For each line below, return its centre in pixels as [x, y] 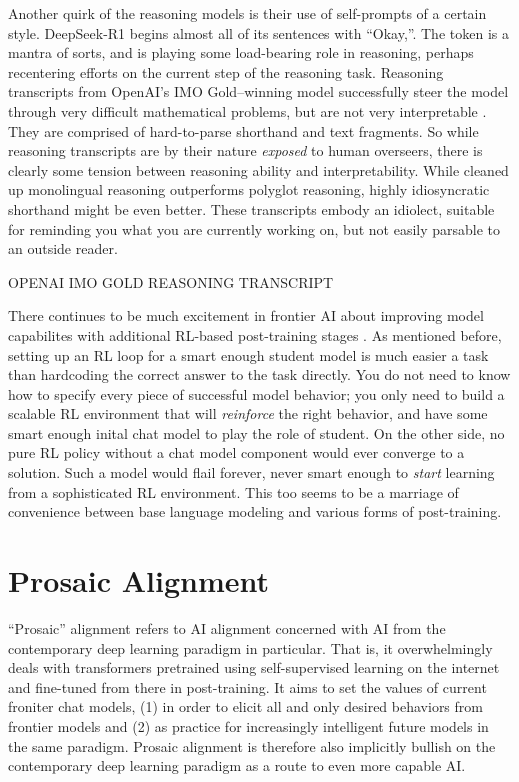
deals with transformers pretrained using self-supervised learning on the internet [254, 667]
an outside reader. [63, 248]
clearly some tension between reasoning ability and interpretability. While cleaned [258, 169]
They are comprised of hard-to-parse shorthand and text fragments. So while [243, 130]
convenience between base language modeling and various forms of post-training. [255, 511]
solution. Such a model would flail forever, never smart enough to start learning [251, 472]
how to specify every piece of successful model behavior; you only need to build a [256, 393]
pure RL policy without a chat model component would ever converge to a [236, 452]
